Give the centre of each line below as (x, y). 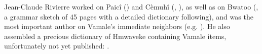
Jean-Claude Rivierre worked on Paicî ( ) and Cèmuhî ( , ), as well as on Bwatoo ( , (131, 6)
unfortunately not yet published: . (57, 46)
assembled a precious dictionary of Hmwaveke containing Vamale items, (115, 36)
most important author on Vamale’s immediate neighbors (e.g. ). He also (117, 26)
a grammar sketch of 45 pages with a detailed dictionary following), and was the (129, 16)
